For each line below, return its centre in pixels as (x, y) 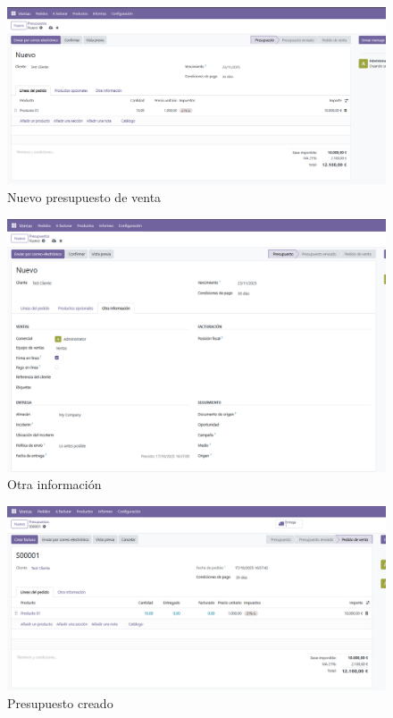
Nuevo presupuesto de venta (84, 196)
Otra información (54, 484)
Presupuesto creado (60, 702)
